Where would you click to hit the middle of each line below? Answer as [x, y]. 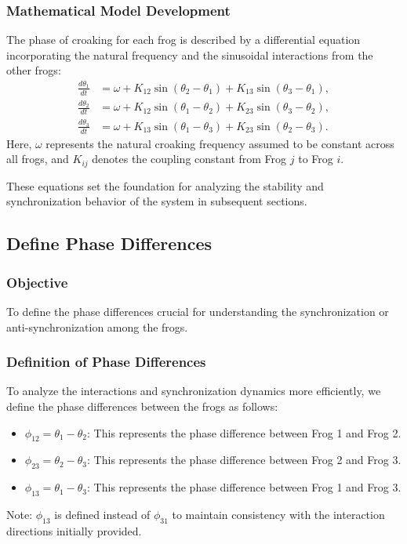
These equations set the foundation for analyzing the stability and [165, 185]
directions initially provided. [74, 530]
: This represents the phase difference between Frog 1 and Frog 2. [244, 432]
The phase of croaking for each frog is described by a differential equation [184, 40]
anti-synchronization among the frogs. [97, 326]
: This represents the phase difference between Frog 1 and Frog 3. [244, 487]
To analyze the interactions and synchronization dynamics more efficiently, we [194, 391]
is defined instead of [102, 514]
